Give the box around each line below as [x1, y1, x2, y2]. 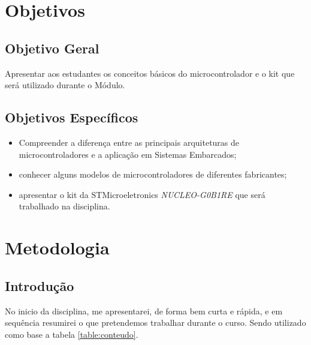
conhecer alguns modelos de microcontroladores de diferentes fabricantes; [19, 168, 287, 181]
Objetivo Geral [5, 38, 99, 57]
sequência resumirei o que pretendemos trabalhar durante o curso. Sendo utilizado [5, 316, 306, 329]
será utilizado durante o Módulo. [5, 79, 125, 91]
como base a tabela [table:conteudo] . [5, 328, 138, 340]
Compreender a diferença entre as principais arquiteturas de [19, 136, 240, 148]
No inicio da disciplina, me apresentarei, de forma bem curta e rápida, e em [5, 304, 283, 317]
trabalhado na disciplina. [19, 200, 110, 212]
